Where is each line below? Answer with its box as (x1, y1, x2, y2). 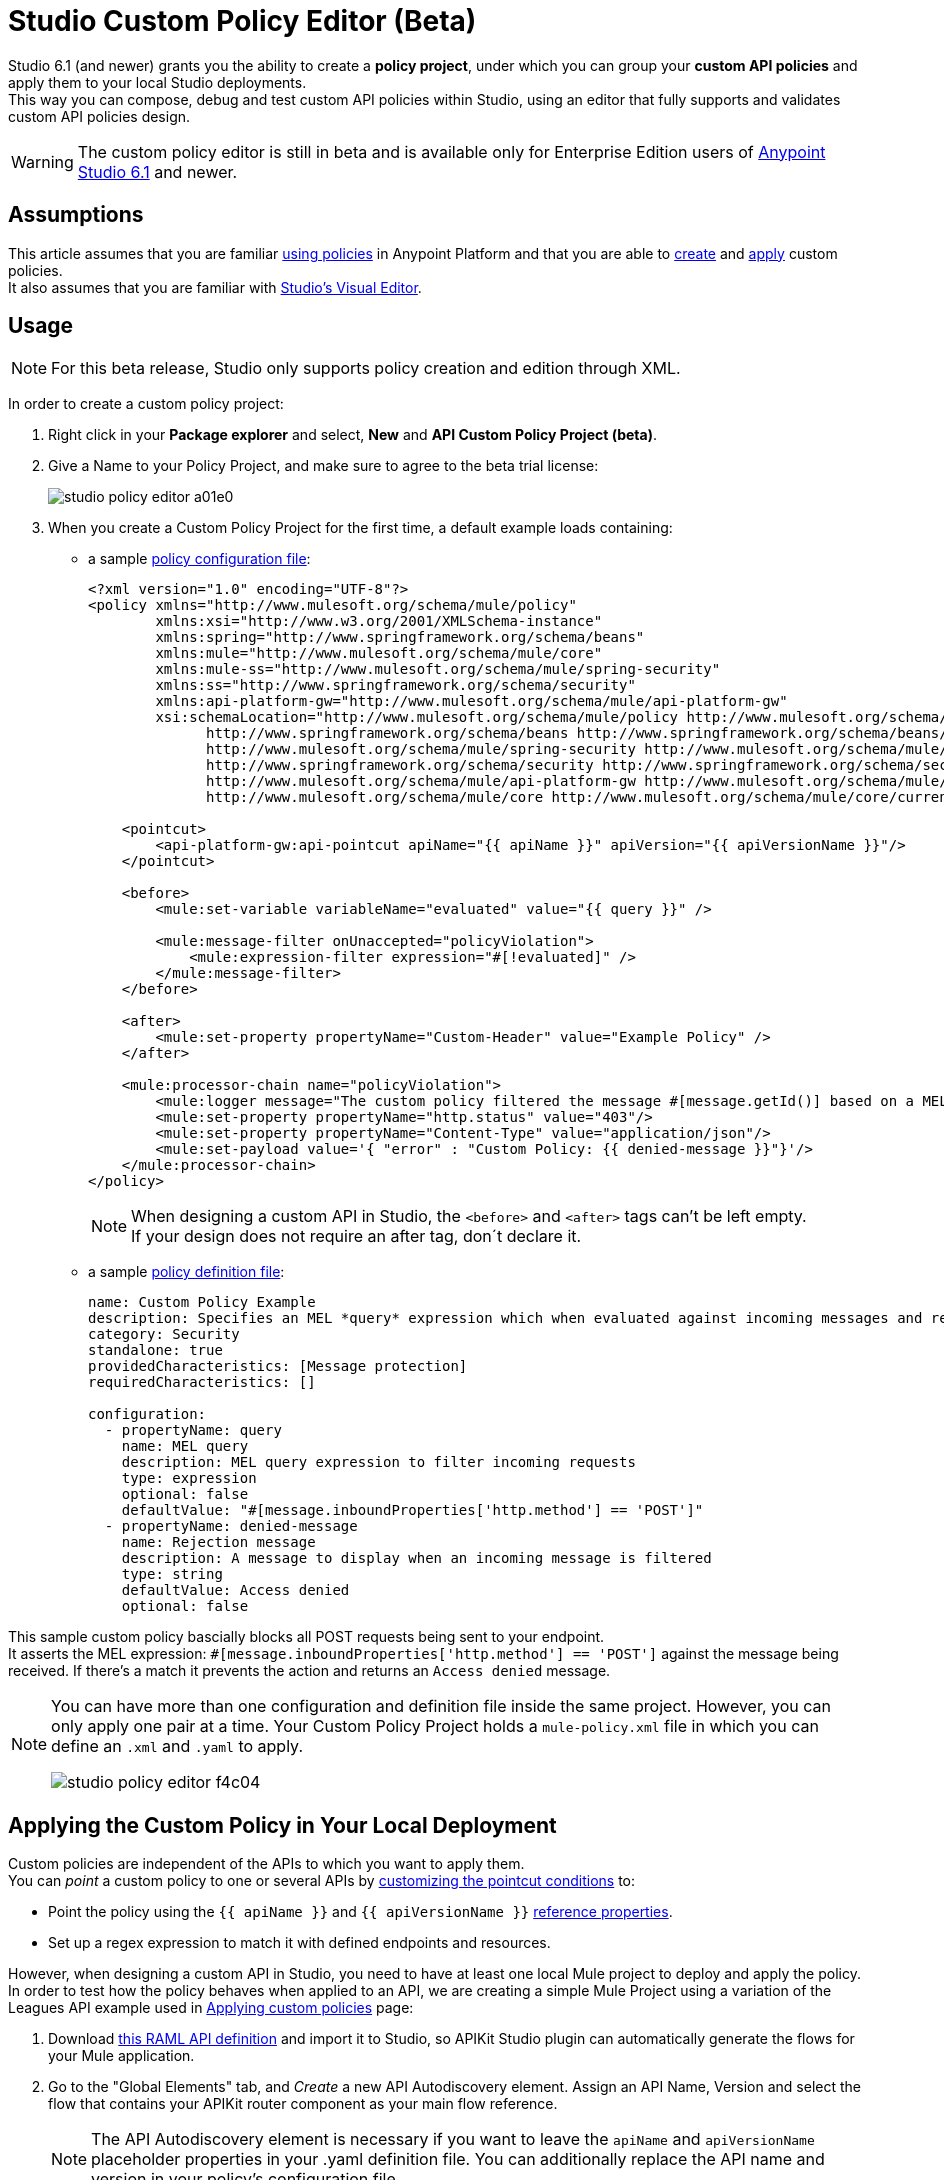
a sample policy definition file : (88, 1263, 285, 1281)
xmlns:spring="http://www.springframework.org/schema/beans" (155, 629, 645, 646)
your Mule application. (48, 2047, 195, 2065)
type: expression (121, 1470, 257, 1487)
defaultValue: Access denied (121, 1582, 350, 1599)
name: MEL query (121, 1438, 249, 1455)
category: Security (88, 1326, 240, 1343)
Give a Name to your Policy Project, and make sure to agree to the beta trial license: (48, 457, 599, 475)
